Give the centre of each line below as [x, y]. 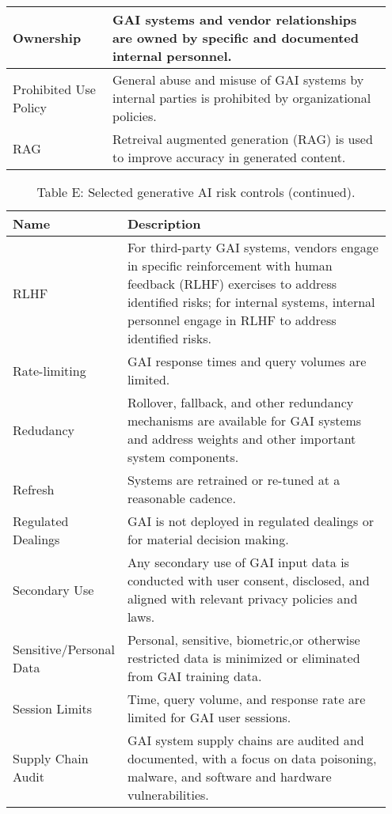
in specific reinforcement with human [230, 265]
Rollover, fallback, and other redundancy [240, 402]
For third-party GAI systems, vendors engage [253, 247]
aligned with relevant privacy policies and [242, 598]
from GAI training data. [194, 676]
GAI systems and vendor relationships [234, 19]
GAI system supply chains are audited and [245, 740]
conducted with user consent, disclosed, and [248, 580]
